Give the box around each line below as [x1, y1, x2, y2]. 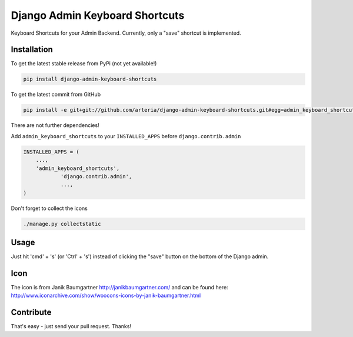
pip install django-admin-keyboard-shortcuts [23, 76, 157, 82]
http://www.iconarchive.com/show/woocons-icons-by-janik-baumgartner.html [11, 292, 201, 299]
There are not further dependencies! [11, 122, 99, 129]
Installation [11, 45, 53, 55]
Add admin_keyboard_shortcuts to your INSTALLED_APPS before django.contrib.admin [11, 132, 241, 139]
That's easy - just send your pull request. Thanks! [11, 323, 132, 330]
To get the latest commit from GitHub [11, 91, 101, 98]
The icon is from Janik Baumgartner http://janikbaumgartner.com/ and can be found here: [11, 284, 229, 291]
